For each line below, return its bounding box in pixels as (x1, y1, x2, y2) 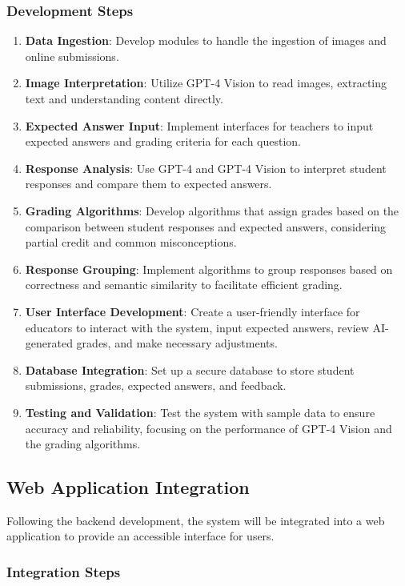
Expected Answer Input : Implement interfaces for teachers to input (25, 117, 374, 134)
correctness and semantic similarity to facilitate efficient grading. (25, 276, 343, 293)
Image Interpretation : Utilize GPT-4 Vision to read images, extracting (25, 74, 387, 91)
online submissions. (25, 47, 119, 64)
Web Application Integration (6, 475, 250, 500)
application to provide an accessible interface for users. (6, 528, 275, 544)
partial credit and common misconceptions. (25, 234, 237, 251)
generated (25, 335, 73, 351)
